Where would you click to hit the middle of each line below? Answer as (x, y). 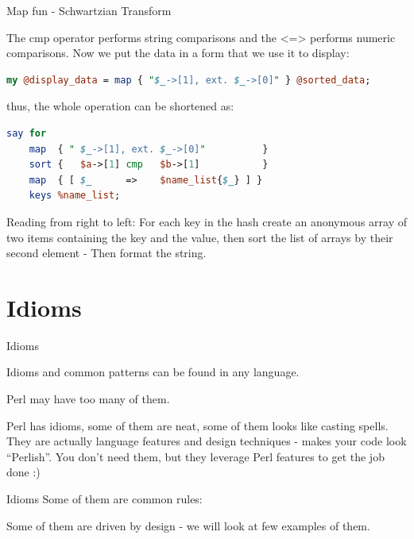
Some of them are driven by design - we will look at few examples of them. (188, 525)
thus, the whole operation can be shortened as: (120, 106)
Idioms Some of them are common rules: (104, 499)
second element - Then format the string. (106, 253)
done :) (23, 472)
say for (27, 133)
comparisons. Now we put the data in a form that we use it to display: (178, 53)
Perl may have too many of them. (88, 399)
